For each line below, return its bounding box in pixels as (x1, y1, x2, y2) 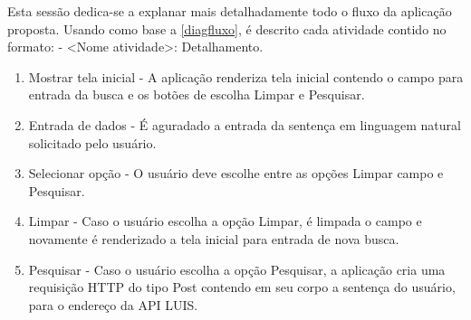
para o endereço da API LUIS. (28, 295, 198, 314)
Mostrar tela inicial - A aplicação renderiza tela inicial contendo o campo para (28, 67, 464, 86)
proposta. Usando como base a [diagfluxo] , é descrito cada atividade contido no (7, 19, 447, 38)
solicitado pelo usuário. (28, 133, 157, 152)
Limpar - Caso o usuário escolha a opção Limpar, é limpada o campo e (28, 212, 422, 231)
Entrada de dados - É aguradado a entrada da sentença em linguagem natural (28, 115, 461, 134)
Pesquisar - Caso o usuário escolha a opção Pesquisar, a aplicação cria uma (28, 259, 446, 278)
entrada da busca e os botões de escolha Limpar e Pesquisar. (28, 85, 365, 104)
